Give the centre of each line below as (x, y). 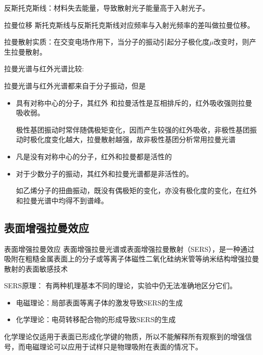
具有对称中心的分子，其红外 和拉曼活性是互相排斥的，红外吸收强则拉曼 (134, 102)
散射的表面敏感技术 (36, 268)
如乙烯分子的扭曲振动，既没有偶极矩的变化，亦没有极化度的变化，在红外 (136, 190)
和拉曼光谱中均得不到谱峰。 (62, 200)
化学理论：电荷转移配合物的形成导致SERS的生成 (96, 319)
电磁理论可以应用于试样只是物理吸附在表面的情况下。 (114, 346)
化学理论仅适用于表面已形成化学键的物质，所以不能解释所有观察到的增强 (124, 337)
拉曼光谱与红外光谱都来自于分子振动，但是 (75, 85)
